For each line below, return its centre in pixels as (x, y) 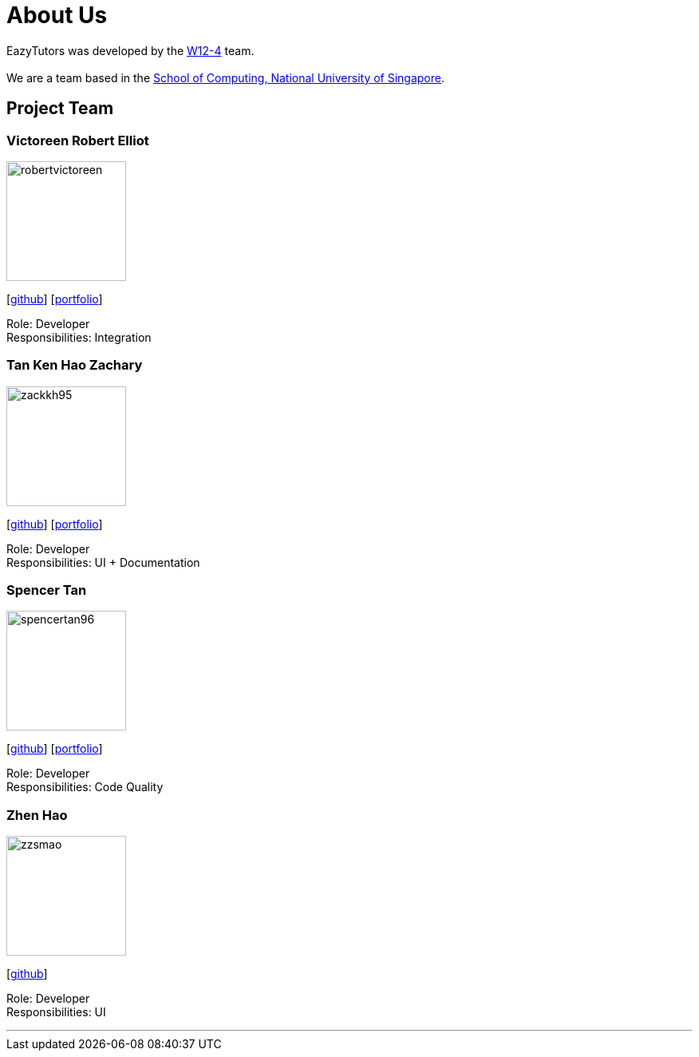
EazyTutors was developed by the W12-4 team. (130, 50)
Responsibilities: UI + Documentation (103, 562)
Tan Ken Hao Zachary (75, 365)
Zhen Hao (37, 815)
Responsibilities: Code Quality (85, 787)
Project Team (60, 109)
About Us (57, 15)
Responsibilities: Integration (79, 337)
